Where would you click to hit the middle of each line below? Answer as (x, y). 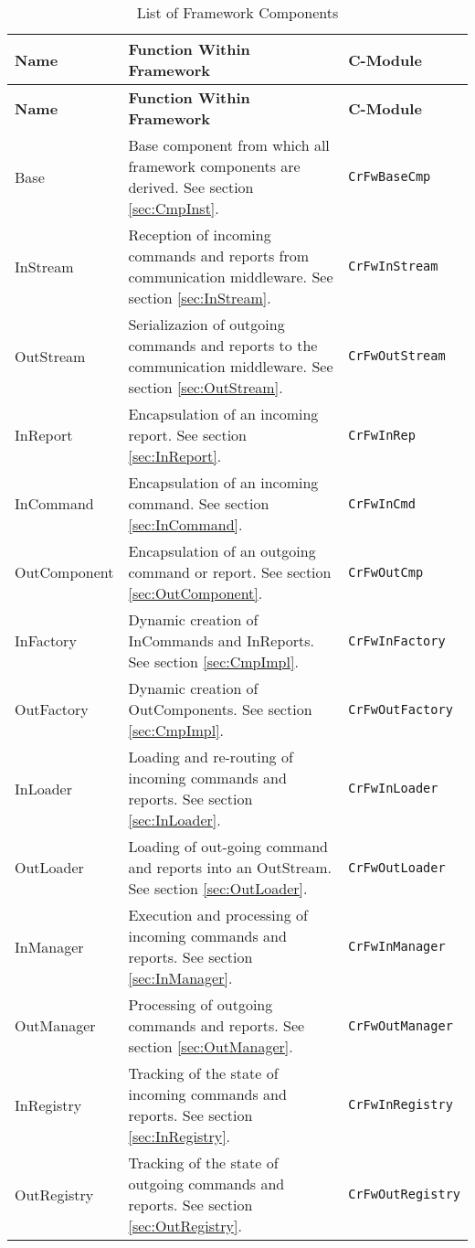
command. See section (199, 503)
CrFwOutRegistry (404, 1194)
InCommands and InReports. (222, 640)
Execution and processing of (218, 915)
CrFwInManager (397, 946)
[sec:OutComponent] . (195, 593)
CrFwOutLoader (397, 867)
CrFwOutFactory (401, 709)
